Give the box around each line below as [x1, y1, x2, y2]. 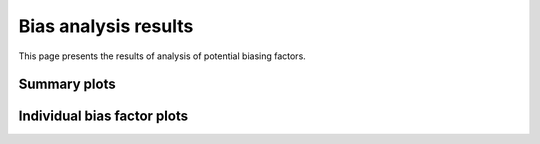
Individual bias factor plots [18, 108, 189, 125]
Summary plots [18, 76, 116, 93]
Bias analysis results [18, 15, 194, 37]
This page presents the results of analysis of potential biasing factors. [18, 50, 307, 62]
